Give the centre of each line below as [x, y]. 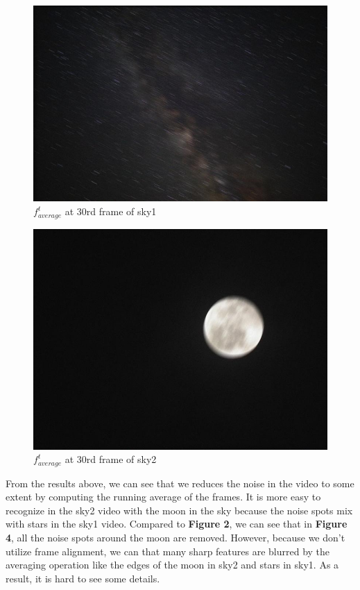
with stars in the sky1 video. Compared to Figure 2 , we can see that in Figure [177, 524]
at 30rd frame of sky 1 [111, 211]
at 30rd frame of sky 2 [111, 459]
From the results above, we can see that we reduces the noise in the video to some [180, 483]
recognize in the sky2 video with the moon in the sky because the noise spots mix [179, 510]
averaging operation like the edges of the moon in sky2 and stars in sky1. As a [172, 565]
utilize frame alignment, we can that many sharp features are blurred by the [168, 551]
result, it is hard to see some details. [83, 578]
